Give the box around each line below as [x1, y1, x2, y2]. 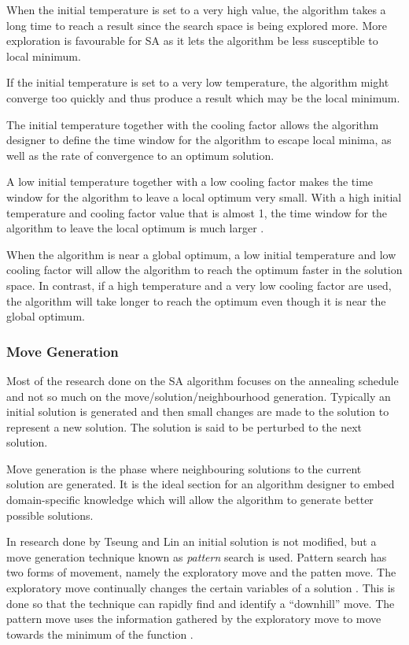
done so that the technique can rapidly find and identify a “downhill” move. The [6, 595, 395, 611]
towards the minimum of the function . [6, 625, 193, 642]
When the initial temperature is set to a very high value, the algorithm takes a [6, 2, 386, 17]
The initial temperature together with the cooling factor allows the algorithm [6, 116, 379, 132]
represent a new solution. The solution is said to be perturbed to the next [6, 418, 363, 435]
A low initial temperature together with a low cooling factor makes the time [6, 173, 374, 190]
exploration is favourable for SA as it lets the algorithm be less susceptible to [6, 32, 378, 49]
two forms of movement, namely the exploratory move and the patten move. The [6, 564, 396, 580]
